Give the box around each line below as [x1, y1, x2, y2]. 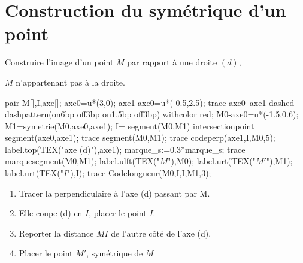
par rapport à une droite [127, 56, 217, 68]
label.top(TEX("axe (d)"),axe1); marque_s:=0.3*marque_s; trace [5, 143, 246, 155]
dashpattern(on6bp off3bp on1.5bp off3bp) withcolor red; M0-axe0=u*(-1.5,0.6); [5, 108, 299, 120]
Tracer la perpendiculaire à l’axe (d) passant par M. [19, 186, 210, 199]
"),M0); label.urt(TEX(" [168, 155, 256, 167]
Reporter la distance [19, 226, 94, 239]
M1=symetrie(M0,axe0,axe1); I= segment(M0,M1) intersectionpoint [5, 119, 254, 132]
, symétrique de [86, 247, 143, 259]
